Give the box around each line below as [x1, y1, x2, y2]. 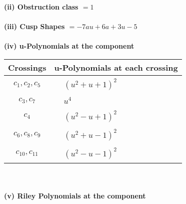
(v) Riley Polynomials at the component [4, 190, 146, 201]
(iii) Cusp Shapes [4, 21, 65, 32]
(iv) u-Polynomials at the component [4, 41, 134, 51]
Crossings [8, 61, 46, 73]
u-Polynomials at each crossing [54, 61, 178, 73]
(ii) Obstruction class [4, 2, 78, 12]
